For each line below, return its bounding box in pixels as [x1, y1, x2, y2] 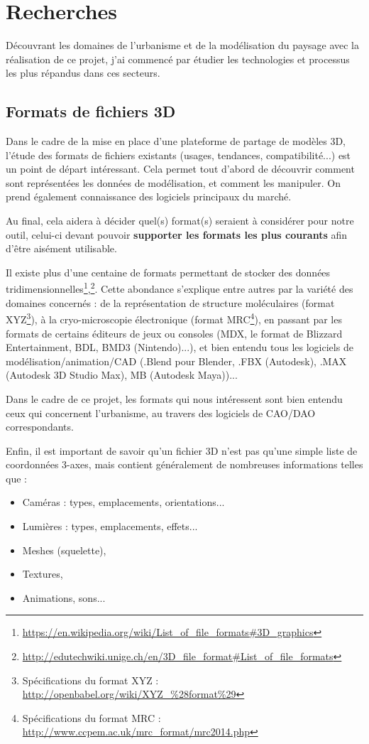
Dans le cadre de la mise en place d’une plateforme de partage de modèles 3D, [6, 134, 346, 149]
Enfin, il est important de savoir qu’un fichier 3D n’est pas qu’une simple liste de [6, 443, 358, 458]
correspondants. [6, 419, 74, 434]
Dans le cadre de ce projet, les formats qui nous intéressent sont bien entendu [6, 391, 343, 406]
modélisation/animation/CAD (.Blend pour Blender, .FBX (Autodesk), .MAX [6, 353, 347, 368]
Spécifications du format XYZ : [22, 672, 159, 687]
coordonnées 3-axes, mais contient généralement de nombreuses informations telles [6, 457, 363, 472]
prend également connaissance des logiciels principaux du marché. [6, 189, 292, 204]
